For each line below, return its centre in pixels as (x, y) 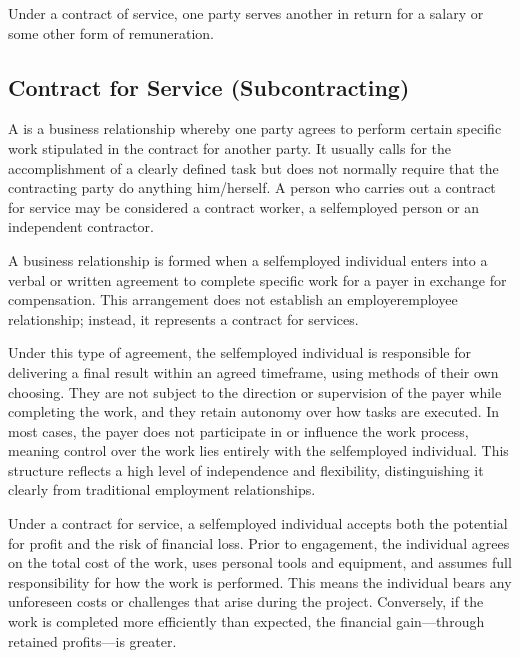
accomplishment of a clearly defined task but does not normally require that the (253, 167)
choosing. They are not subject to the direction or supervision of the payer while (255, 391)
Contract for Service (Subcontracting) (209, 86)
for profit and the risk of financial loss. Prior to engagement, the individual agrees (259, 542)
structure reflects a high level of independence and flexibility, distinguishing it (246, 469)
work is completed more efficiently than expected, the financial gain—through (246, 621)
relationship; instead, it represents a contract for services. (183, 318)
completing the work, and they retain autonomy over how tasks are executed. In (254, 411)
